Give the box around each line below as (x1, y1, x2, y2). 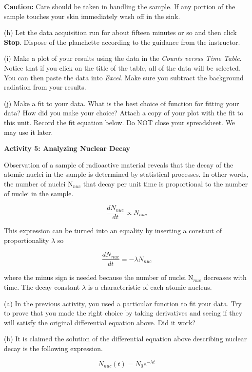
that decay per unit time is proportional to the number (83, 178, 248, 188)
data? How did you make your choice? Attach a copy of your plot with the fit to (4, 108, 244, 118)
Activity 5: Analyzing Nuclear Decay (4, 143, 131, 153)
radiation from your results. (4, 82, 86, 92)
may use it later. (4, 127, 53, 137)
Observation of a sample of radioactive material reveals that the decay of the (4, 159, 233, 169)
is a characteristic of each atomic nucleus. (88, 282, 212, 292)
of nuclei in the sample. (4, 188, 74, 198)
